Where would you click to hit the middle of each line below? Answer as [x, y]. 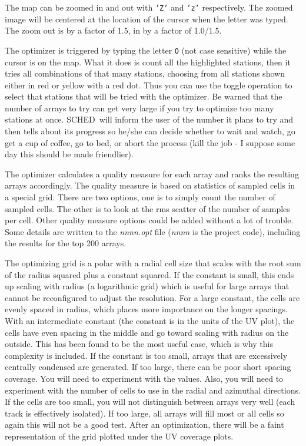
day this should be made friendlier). [69, 154]
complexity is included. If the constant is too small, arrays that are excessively [146, 355]
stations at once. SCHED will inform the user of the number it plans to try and [149, 119]
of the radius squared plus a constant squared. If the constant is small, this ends [149, 274]
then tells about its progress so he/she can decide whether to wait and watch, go [150, 131]
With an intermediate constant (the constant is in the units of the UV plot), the [150, 320]
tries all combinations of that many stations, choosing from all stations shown [145, 73]
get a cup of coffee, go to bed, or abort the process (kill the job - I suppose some [150, 142]
